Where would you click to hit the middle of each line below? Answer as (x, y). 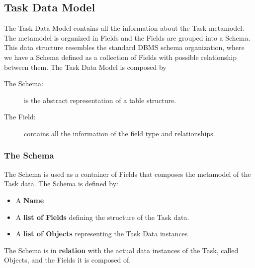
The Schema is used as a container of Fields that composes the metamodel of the (127, 174)
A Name (30, 200)
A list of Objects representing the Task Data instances (102, 234)
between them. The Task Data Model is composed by (85, 67)
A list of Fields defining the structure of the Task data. (102, 217)
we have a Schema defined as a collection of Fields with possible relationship (121, 57)
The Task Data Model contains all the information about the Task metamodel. (124, 28)
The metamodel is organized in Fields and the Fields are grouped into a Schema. (127, 37)
